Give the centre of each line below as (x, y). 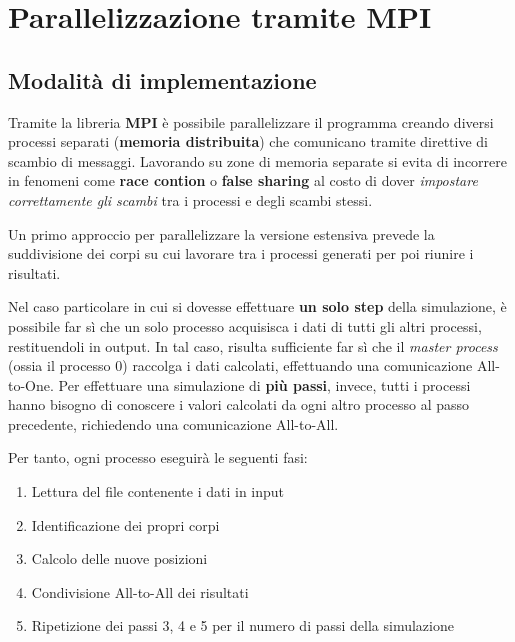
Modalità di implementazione (162, 79)
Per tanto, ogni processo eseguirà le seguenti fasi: (158, 457)
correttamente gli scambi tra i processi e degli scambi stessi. (190, 199)
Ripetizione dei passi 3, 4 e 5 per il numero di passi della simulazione (242, 625)
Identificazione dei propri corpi (125, 524)
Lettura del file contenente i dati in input (158, 491)
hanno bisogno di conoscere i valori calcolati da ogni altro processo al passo (239, 404)
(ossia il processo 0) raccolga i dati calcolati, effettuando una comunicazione (240, 365)
